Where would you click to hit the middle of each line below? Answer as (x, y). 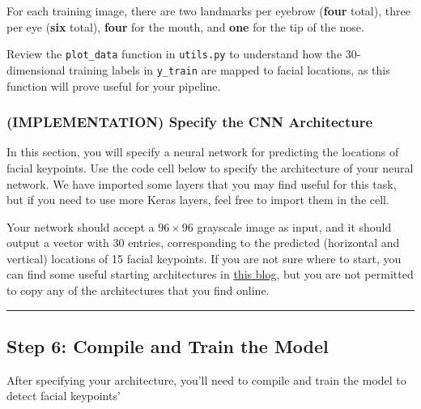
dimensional (36, 69)
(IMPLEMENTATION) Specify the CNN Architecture (190, 122)
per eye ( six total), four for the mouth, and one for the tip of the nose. (185, 26)
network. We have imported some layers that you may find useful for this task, (202, 183)
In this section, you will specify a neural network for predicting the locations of (203, 152)
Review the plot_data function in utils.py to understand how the (174, 54)
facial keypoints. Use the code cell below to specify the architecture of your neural (210, 167)
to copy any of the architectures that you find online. (138, 290)
